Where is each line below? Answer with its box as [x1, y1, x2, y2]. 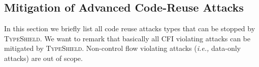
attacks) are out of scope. [4, 52, 83, 63]
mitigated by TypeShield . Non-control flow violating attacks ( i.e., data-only [4, 43, 241, 53]
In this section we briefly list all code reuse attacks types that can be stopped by [4, 23, 255, 34]
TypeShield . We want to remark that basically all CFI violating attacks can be [4, 33, 251, 43]
